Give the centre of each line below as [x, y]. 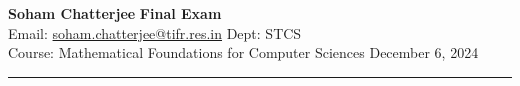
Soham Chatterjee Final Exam [115, 13]
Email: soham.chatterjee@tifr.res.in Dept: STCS [155, 32]
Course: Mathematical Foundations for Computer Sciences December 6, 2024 [243, 52]
